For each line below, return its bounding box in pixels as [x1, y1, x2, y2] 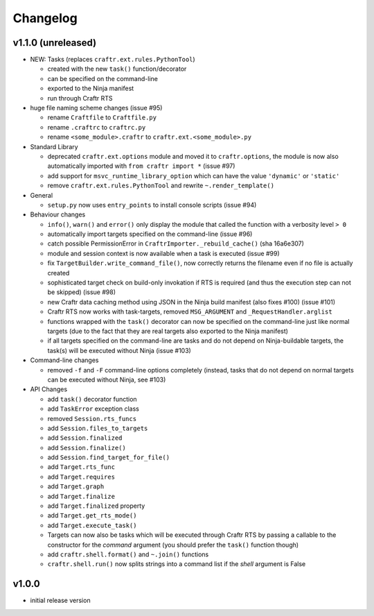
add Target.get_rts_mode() [47, 511, 137, 520]
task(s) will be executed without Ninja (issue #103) [47, 346, 192, 354]
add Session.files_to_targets [47, 424, 148, 432]
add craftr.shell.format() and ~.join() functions [47, 550, 209, 558]
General [30, 191, 53, 199]
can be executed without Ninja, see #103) [47, 375, 166, 384]
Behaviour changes [30, 210, 86, 219]
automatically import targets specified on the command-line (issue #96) [47, 230, 253, 239]
